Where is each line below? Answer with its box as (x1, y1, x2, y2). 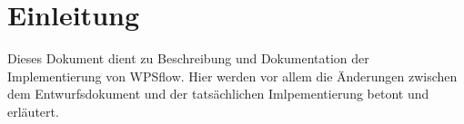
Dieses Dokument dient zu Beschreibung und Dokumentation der (7, 49, 369, 68)
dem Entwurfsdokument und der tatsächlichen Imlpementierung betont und (7, 84, 429, 103)
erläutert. (7, 101, 59, 120)
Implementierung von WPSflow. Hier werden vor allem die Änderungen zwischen (7, 66, 458, 85)
